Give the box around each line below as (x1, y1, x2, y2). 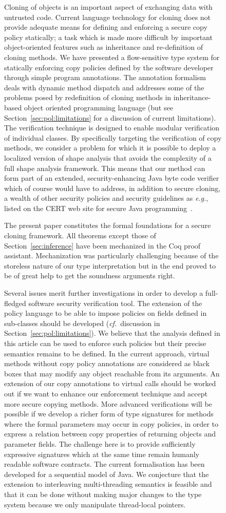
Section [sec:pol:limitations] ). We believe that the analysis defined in (4, 328, 220, 338)
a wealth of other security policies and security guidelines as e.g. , (4, 193, 209, 203)
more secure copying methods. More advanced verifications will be (4, 398, 212, 409)
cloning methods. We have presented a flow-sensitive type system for (4, 51, 220, 62)
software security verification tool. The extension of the (28, 297, 202, 308)
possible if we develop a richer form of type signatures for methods (4, 408, 214, 419)
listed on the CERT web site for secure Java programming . (4, 202, 193, 213)
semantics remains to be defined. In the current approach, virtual (4, 348, 210, 358)
